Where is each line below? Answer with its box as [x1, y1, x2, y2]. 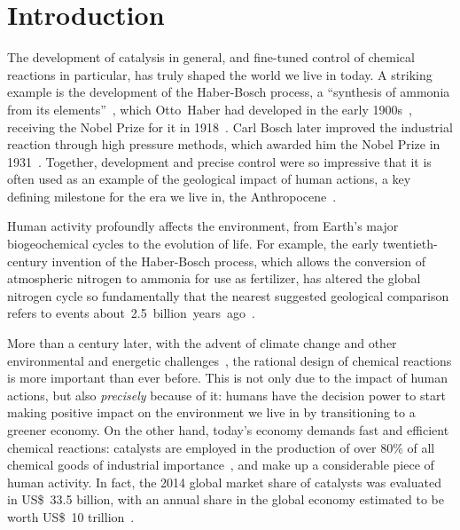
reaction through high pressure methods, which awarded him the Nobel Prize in [7, 135, 441, 154]
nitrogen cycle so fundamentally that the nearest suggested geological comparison [7, 286, 449, 305]
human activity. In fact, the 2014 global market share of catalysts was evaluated [7, 472, 441, 491]
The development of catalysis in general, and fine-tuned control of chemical [7, 48, 415, 67]
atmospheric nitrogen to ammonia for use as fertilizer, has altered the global [7, 269, 421, 288]
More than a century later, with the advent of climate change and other [7, 334, 397, 352]
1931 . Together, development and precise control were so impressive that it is [7, 152, 432, 170]
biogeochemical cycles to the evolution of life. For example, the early [7, 234, 379, 253]
